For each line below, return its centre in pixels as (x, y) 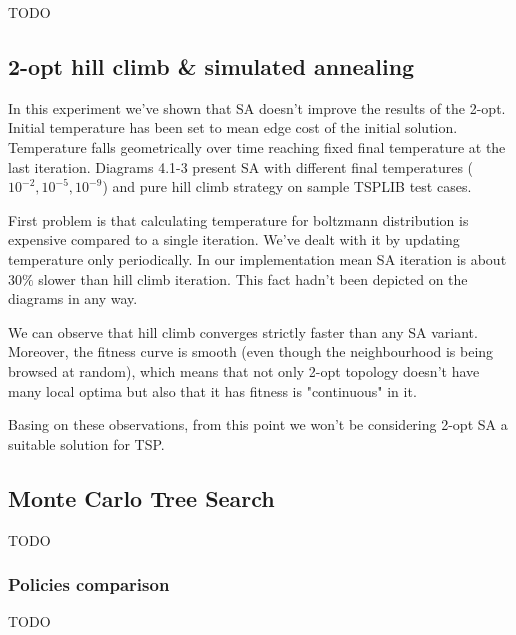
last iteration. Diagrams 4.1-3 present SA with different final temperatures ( (241, 166)
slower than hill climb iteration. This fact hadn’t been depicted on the (253, 278)
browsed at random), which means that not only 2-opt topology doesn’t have (244, 370)
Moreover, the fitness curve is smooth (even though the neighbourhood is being (251, 351)
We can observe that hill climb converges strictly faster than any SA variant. (243, 331)
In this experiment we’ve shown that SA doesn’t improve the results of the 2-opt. (257, 107)
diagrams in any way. (73, 298)
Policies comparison (89, 584)
